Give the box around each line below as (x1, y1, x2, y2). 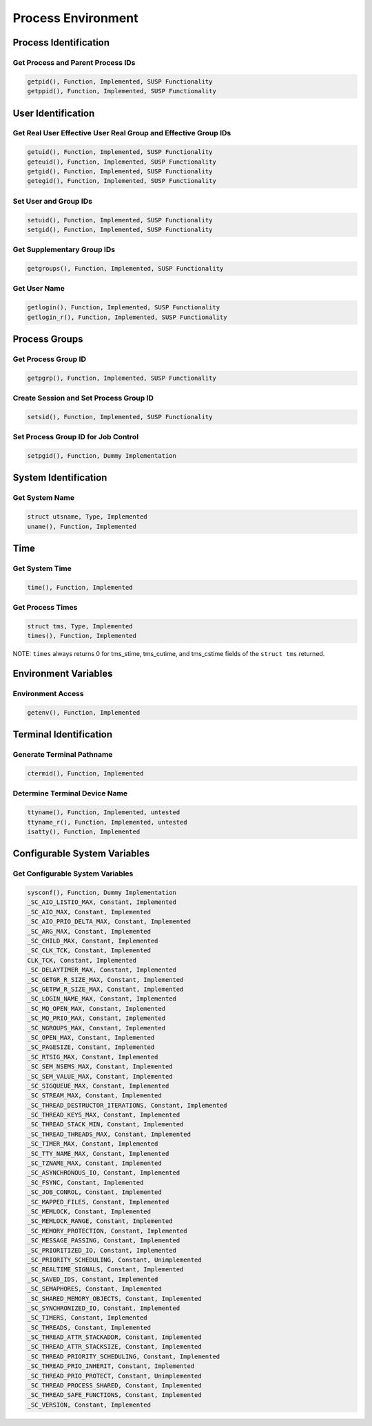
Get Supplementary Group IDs (12, 245, 116, 255)
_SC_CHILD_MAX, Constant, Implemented (27, 937, 158, 945)
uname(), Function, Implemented (27, 522, 137, 530)
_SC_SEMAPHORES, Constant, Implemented (27, 1285, 162, 1293)
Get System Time (12, 563, 72, 573)
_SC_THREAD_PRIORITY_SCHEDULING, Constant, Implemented (27, 1352, 220, 1360)
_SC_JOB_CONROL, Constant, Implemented (27, 1188, 162, 1196)
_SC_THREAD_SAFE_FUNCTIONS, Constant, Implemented (27, 1391, 203, 1399)
